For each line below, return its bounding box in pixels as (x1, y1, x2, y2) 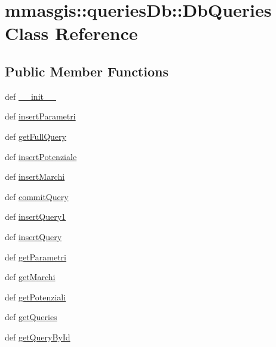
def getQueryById (5, 330, 70, 343)
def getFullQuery (5, 130, 66, 142)
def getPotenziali (5, 290, 66, 303)
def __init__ (5, 90, 56, 102)
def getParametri (5, 250, 66, 263)
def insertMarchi (5, 170, 65, 183)
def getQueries (5, 311, 57, 323)
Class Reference (5, 21, 138, 45)
